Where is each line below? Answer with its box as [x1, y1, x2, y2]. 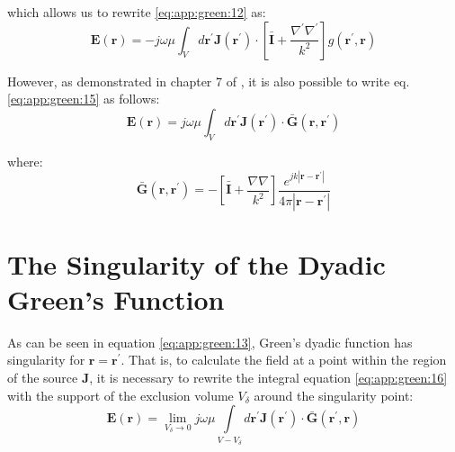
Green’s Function [7, 280, 225, 317]
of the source [7, 368, 78, 387]
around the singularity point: [254, 385, 414, 404]
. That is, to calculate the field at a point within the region [120, 350, 447, 369]
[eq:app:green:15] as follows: [7, 89, 160, 108]
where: [7, 151, 43, 170]
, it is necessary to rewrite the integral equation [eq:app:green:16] [89, 368, 448, 387]
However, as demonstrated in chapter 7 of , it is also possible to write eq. [7, 71, 410, 90]
